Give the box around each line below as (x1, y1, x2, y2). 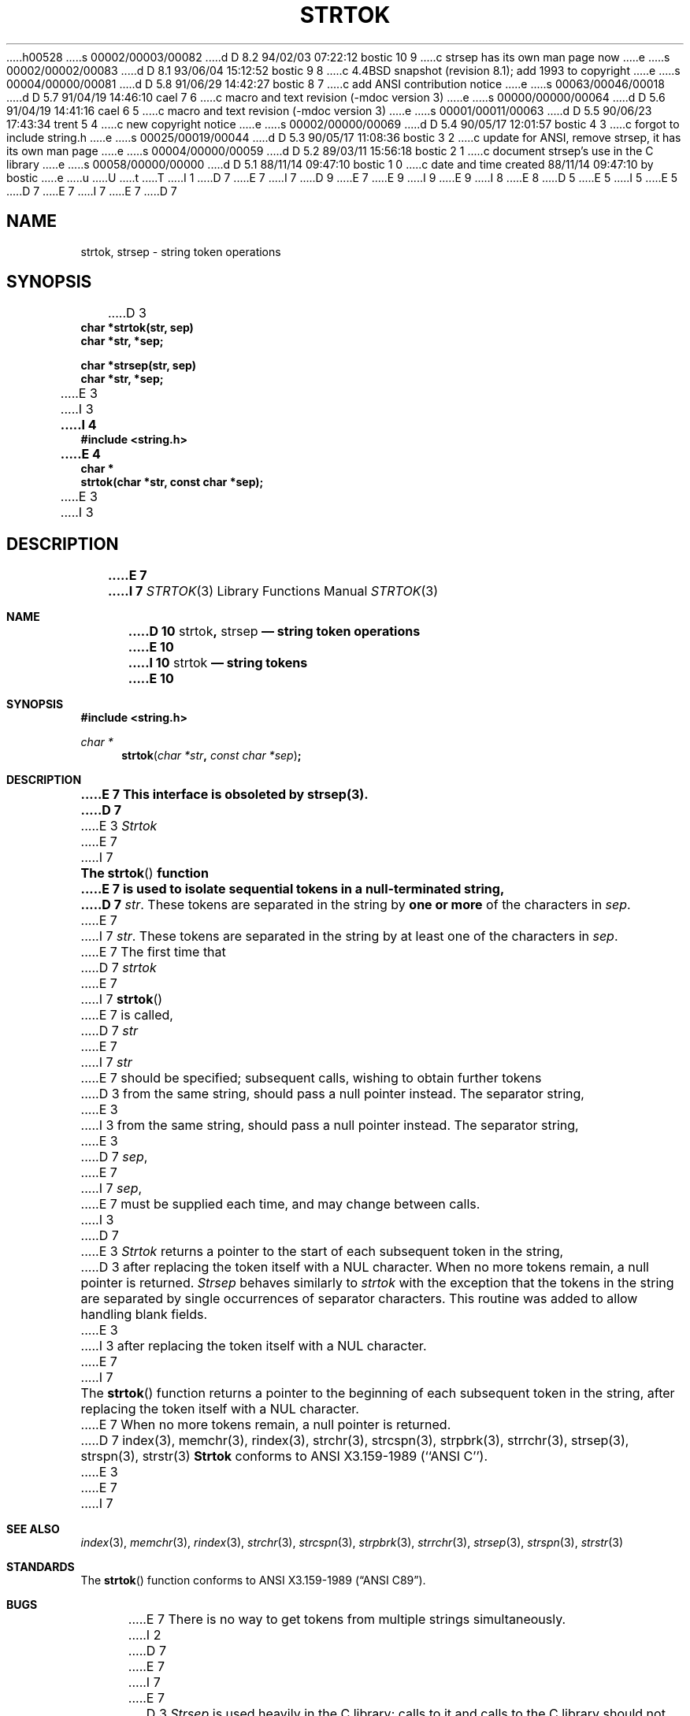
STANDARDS (6, 1560, 75, 1574)
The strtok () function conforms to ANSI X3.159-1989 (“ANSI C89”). (80, 1573, 426, 1588)
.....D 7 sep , (80, 1149, 148, 1165)
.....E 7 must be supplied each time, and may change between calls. (80, 1196, 480, 1213)
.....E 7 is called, (80, 1007, 173, 1023)
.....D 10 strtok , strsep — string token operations (128, 623, 421, 640)
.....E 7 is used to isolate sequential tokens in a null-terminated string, (80, 881, 505, 897)
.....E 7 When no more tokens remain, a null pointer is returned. (80, 1417, 451, 1433)
